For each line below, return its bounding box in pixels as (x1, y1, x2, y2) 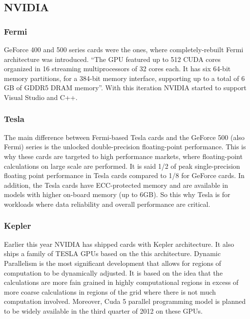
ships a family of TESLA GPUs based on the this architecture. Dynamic (4, 248, 221, 259)
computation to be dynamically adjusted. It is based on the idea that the (4, 267, 223, 278)
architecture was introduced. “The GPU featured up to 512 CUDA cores (4, 54, 221, 64)
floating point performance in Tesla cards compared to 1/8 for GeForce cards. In (4, 170, 245, 180)
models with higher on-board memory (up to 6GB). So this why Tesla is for (4, 189, 230, 199)
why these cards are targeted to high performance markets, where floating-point (4, 151, 243, 161)
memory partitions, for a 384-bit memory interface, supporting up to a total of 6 (4, 73, 245, 83)
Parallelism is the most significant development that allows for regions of (4, 258, 221, 268)
